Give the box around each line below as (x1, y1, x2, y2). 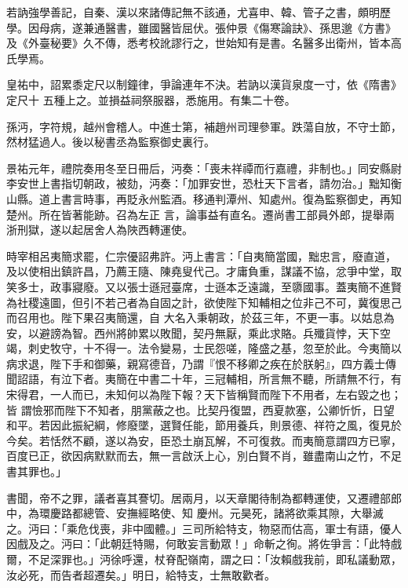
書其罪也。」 (6, 463, 67, 480)
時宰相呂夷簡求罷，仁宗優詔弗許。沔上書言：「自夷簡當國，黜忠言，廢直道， (6, 247, 396, 264)
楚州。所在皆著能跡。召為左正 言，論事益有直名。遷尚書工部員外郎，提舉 (6, 206, 384, 222)
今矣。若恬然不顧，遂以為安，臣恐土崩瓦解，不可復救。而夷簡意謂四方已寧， (6, 432, 402, 448)
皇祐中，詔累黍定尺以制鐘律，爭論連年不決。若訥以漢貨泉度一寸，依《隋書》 (6, 76, 402, 93)
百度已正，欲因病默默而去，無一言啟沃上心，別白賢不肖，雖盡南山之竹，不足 (6, 447, 402, 464)
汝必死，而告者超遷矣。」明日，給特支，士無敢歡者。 (6, 566, 275, 583)
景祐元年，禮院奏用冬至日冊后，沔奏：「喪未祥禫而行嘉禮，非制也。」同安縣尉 (6, 159, 402, 176)
